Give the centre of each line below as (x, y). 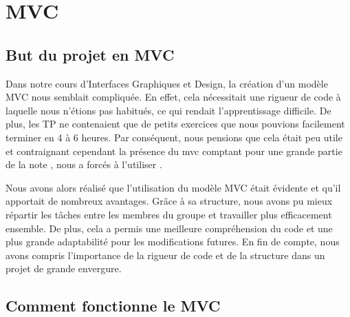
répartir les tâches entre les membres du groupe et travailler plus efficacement (169, 214)
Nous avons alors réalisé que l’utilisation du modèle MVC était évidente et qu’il (173, 187)
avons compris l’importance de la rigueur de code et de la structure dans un (165, 255)
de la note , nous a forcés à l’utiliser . (84, 164)
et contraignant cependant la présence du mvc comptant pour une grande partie (174, 151)
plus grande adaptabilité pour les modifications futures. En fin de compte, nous (173, 242)
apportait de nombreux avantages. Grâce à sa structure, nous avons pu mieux (169, 201)
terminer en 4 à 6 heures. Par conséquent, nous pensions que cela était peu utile (174, 137)
